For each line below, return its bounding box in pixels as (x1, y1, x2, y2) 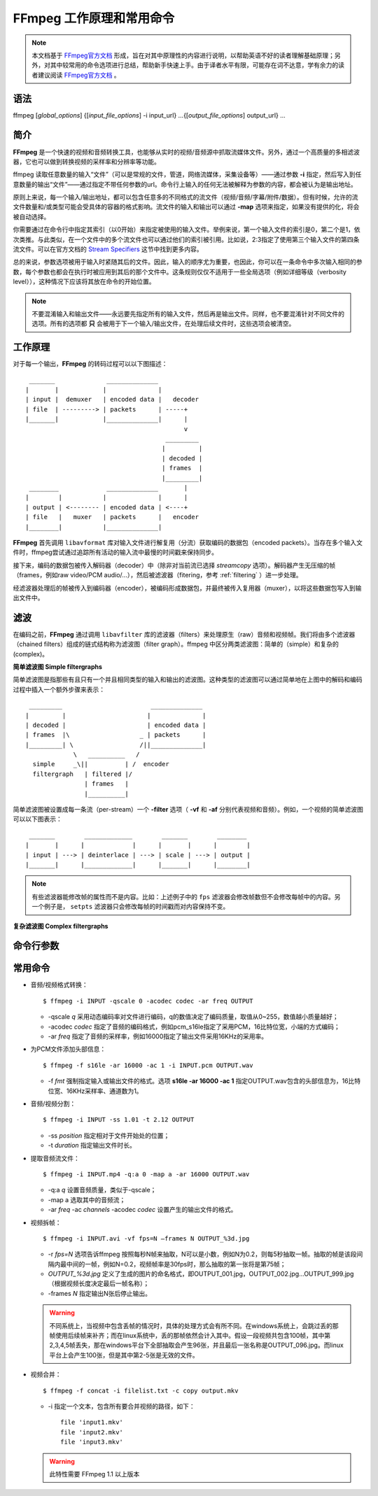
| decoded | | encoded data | (25, 721, 206, 729)
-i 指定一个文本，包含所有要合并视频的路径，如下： (48, 1402, 195, 1410)
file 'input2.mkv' (60, 1428, 124, 1436)
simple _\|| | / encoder (32, 760, 169, 768)
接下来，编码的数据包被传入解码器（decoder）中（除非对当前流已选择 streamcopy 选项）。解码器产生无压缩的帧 (13, 560, 336, 570)
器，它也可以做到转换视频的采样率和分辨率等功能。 (13, 157, 160, 166)
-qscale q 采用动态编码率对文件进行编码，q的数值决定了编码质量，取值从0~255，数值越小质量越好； (48, 1012, 339, 1021)
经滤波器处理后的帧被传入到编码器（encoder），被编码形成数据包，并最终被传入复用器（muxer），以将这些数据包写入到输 (13, 584, 362, 592)
